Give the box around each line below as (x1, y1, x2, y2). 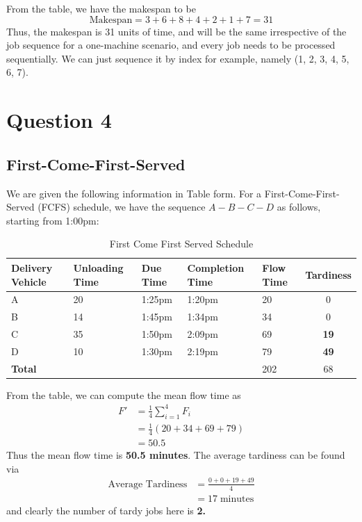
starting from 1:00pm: (6, 213, 99, 227)
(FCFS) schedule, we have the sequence (38, 199, 206, 214)
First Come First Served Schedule (109, 236, 254, 251)
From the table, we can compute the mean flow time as (6, 387, 241, 402)
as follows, (277, 199, 321, 214)
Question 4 (6, 106, 112, 134)
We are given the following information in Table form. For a (6, 186, 262, 200)
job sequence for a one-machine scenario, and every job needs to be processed (6, 38, 336, 52)
